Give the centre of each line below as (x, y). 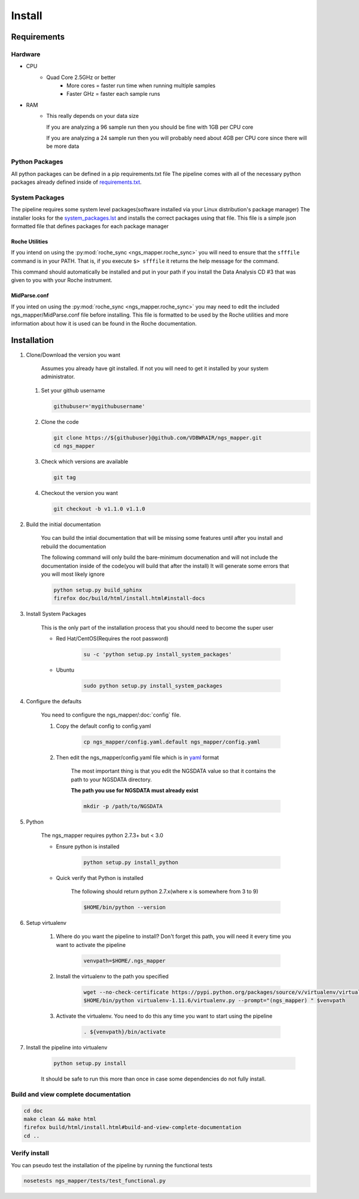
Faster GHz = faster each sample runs (113, 94)
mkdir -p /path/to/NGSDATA (123, 806)
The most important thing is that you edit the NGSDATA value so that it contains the (174, 771)
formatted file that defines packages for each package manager (90, 226)
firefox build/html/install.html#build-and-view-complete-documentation (133, 1127)
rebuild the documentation (74, 546)
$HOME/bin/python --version (124, 907)
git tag (65, 478)
